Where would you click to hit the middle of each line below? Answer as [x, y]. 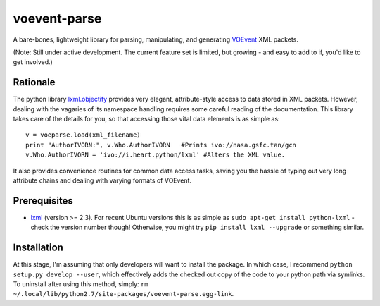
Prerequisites [43, 201]
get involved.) [33, 62]
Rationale [34, 82]
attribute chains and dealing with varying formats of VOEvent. [102, 180]
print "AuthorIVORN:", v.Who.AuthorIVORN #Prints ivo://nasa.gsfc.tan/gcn [161, 145]
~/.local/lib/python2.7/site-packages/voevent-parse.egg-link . [123, 294]
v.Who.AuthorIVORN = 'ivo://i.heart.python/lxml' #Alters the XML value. [156, 155]
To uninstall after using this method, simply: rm [81, 284]
